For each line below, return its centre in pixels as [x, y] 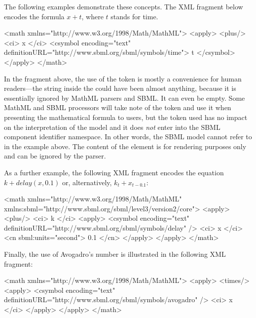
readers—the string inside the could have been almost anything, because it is [120, 88]
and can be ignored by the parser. [55, 156]
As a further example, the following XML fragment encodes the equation [114, 172]
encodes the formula [34, 16]
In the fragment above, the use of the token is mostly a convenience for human [123, 78]
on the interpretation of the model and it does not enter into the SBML [112, 127]
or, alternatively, [87, 182]
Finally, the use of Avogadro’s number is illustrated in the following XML [115, 254]
